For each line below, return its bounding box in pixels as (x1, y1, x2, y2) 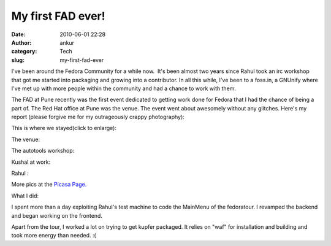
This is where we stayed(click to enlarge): (11, 125, 116, 132)
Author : (11, 39, 32, 46)
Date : (11, 31, 26, 38)
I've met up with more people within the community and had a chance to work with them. (11, 85, 236, 92)
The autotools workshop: (11, 147, 75, 155)
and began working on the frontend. (11, 212, 102, 219)
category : (11, 48, 37, 55)
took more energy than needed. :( (11, 232, 96, 239)
